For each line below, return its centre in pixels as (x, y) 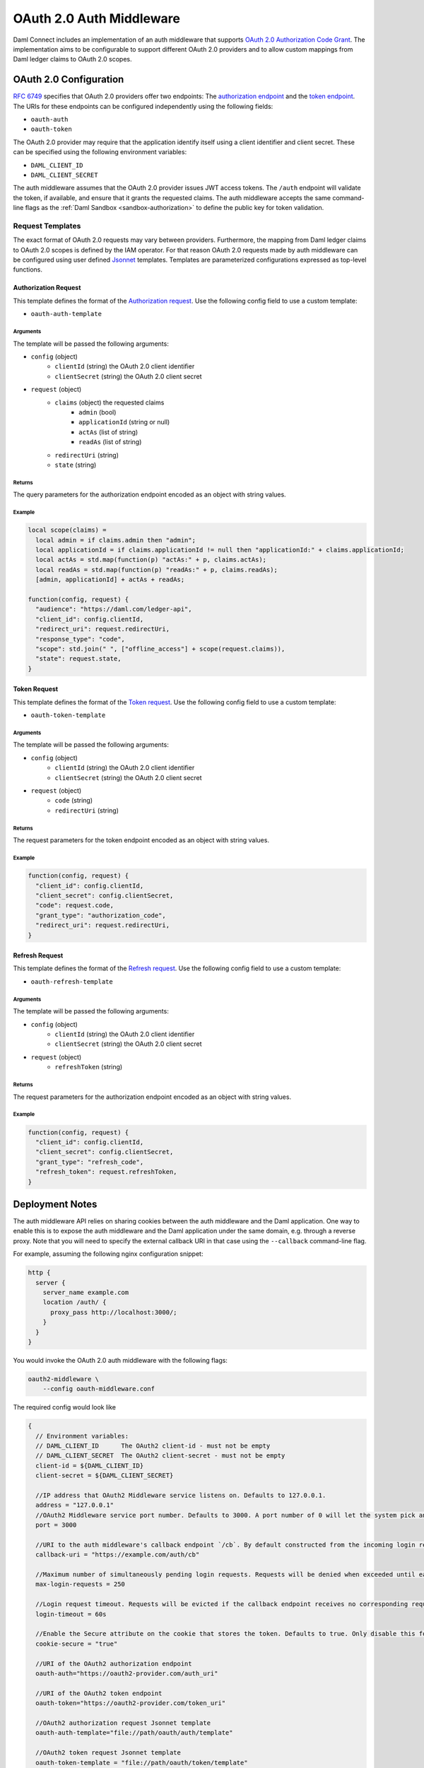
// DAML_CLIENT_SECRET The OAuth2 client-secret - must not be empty (160, 1456)
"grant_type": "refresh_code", (90, 1162)
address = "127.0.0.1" (75, 1505)
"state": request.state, (78, 659)
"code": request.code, (75, 906)
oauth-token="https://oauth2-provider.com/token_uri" (131, 1703)
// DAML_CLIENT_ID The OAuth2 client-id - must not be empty (153, 1446)
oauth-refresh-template (72, 982)
